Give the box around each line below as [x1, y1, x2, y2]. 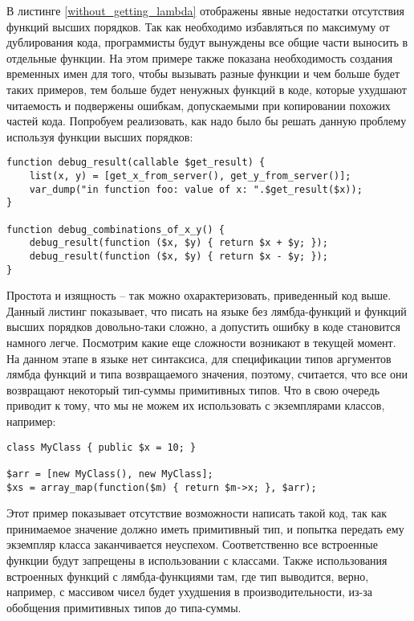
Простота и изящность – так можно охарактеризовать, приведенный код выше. [6, 287, 392, 304]
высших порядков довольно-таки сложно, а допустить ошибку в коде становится [6, 318, 400, 335]
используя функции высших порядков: [6, 128, 193, 145]
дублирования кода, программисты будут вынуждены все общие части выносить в [6, 34, 408, 51]
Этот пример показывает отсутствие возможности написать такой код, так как [6, 505, 388, 521]
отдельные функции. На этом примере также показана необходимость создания [6, 49, 393, 66]
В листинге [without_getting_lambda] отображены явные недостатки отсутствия [6, 2, 404, 18]
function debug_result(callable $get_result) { [6, 157, 266, 169]
